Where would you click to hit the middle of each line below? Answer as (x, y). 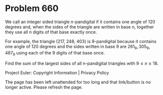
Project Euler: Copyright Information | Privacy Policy (57, 72)
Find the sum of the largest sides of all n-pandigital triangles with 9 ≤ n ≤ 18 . (82, 63)
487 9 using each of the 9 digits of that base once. (55, 53)
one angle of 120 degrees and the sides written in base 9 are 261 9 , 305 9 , (78, 47)
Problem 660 (32, 8)
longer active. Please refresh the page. (44, 87)
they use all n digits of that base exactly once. (51, 32)
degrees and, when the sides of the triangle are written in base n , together (80, 27)
